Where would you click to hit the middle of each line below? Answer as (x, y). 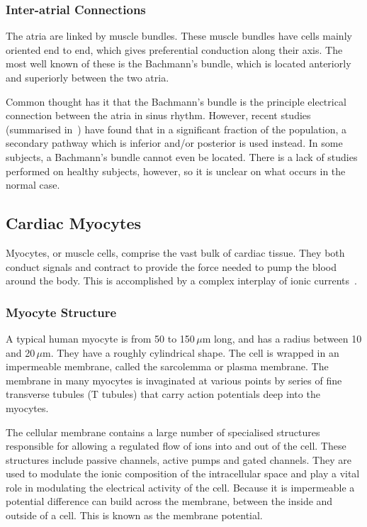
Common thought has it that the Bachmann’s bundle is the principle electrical (176, 101)
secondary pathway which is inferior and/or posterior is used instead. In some (174, 143)
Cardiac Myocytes (73, 223)
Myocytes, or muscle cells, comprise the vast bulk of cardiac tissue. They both (175, 252)
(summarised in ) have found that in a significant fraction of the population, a (176, 129)
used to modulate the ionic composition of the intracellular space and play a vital (183, 473)
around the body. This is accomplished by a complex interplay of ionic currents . (181, 281)
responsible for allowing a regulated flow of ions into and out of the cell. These (176, 446)
